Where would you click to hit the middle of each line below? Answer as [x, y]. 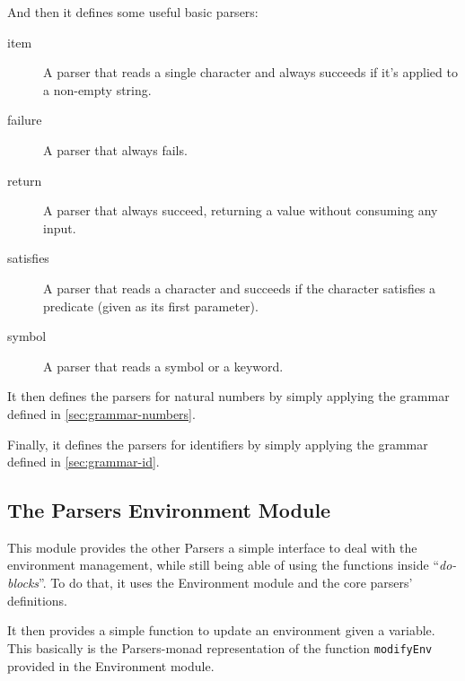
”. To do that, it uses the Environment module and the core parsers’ [226, 583]
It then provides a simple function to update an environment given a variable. [221, 630]
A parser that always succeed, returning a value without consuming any [241, 210]
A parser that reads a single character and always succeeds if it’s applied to [250, 72]
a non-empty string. [97, 89]
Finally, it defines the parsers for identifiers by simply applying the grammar [218, 444]
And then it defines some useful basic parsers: [133, 12]
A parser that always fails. [115, 149]
